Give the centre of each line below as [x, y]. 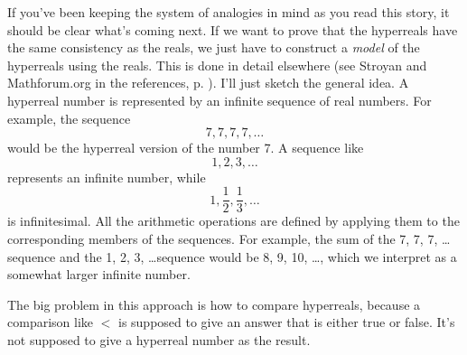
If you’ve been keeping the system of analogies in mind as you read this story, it [229, 12]
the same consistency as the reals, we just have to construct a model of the [214, 47]
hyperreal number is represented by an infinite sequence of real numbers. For [219, 100]
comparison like [51, 322]
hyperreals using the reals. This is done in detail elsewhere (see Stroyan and [217, 65]
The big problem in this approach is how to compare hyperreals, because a [214, 304]
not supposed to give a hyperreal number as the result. [159, 339]
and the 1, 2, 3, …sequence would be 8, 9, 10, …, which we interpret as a [258, 256]
